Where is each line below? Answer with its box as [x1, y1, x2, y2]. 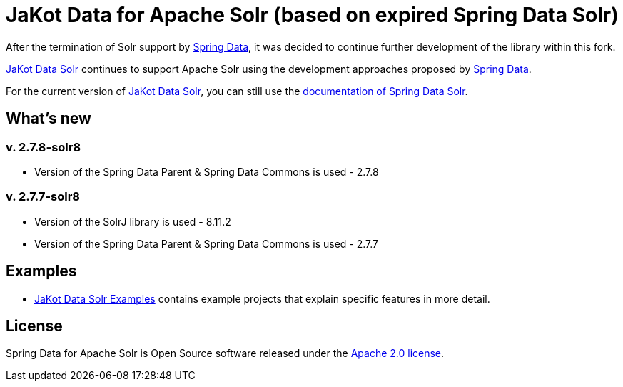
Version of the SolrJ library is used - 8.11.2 [34, 215, 231, 228]
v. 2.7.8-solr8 [6, 139, 81, 154]
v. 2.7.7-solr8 [6, 189, 80, 204]
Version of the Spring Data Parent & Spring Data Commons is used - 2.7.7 [34, 237, 378, 250]
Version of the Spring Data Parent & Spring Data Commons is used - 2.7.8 [34, 165, 379, 178]
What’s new [6, 109, 91, 128]
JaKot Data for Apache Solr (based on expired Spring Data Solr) [6, 3, 619, 27]
